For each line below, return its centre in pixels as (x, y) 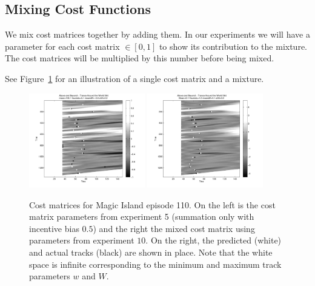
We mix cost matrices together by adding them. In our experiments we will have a (157, 34)
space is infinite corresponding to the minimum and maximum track (155, 264)
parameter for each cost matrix (62, 46)
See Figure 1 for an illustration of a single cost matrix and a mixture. (134, 78)
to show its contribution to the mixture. (233, 46)
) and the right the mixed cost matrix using (174, 228)
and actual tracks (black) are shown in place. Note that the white (151, 252)
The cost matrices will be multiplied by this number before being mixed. (140, 58)
